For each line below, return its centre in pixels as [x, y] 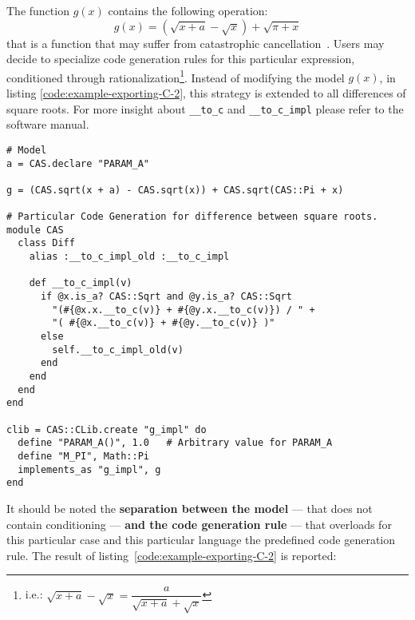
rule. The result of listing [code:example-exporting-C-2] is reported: [172, 555]
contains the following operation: [188, 10]
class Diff [46, 243]
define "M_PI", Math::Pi [83, 456]
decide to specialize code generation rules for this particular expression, [181, 59]
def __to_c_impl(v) [81, 283]
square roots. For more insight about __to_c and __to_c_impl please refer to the [205, 108]
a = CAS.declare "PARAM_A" [78, 163]
